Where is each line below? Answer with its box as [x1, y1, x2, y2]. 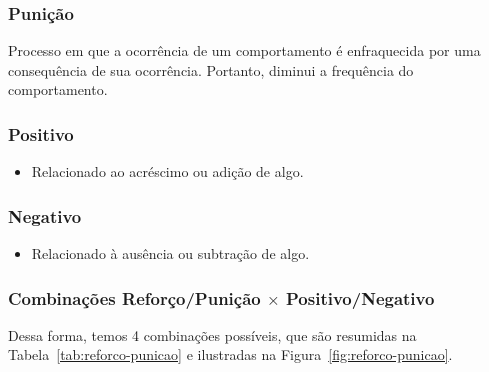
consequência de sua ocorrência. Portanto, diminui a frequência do [8, 59, 414, 80]
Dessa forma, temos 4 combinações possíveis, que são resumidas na [8, 324, 417, 345]
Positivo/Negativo [286, 285, 435, 310]
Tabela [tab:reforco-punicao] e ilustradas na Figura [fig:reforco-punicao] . [8, 344, 453, 365]
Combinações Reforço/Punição [8, 285, 261, 310]
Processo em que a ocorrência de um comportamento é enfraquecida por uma [8, 40, 481, 61]
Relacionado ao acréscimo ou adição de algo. [31, 161, 304, 182]
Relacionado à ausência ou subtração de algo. [31, 243, 310, 264]
